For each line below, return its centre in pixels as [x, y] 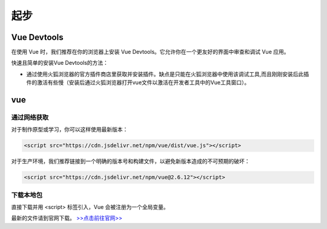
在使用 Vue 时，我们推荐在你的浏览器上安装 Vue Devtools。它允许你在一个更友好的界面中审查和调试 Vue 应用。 [150, 52]
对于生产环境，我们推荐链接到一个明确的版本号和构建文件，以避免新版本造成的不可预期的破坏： [130, 161]
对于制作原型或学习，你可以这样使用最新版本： [70, 130]
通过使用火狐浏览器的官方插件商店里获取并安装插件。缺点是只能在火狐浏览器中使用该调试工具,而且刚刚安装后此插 [168, 74]
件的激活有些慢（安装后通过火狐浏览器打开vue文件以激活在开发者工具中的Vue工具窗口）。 [138, 82]
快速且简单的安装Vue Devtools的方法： [60, 63]
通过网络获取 [30, 118]
